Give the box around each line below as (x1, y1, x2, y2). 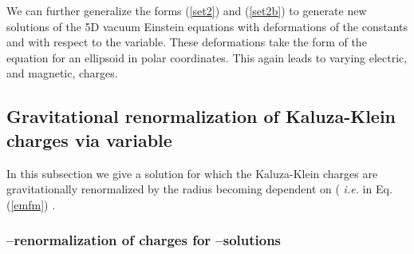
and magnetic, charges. (6, 65, 118, 81)
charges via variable (6, 127, 172, 152)
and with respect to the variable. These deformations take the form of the (6, 34, 367, 50)
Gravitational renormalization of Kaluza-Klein (6, 104, 396, 129)
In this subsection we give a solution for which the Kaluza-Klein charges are (6, 165, 378, 181)
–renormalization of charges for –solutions (6, 230, 282, 250)
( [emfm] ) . (6, 196, 56, 212)
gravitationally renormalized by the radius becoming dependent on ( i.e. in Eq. (6, 181, 392, 197)
